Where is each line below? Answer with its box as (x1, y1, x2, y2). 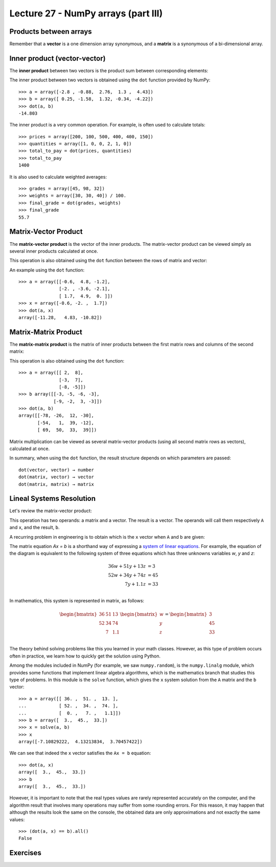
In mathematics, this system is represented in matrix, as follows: (9, 598, 145, 604)
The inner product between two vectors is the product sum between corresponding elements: (9, 67, 209, 74)
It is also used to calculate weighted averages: (9, 174, 107, 180)
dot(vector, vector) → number (18, 467, 95, 473)
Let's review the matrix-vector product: (9, 507, 92, 514)
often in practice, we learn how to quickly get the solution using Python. (9, 653, 161, 659)
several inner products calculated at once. (9, 248, 98, 254)
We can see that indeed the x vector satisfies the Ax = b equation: (9, 750, 151, 756)
